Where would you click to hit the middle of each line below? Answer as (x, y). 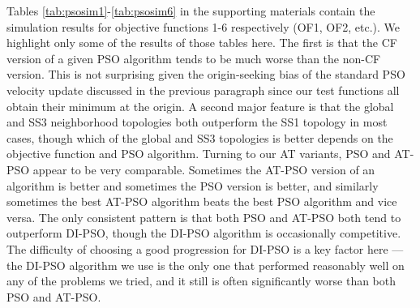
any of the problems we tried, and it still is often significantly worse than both (201, 281)
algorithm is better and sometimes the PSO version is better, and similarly (193, 185)
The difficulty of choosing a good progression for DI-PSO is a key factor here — (205, 248)
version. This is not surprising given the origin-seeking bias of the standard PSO (206, 74)
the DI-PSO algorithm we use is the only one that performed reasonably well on (206, 265)
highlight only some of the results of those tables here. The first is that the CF (202, 43)
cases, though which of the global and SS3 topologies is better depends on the (200, 137)
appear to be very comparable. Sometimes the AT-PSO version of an (204, 169)
